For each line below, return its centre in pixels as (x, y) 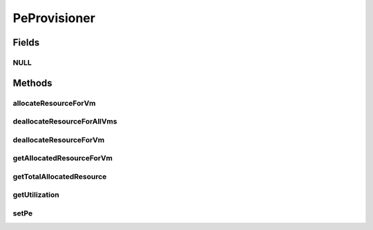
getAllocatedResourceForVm (63, 158)
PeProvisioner (54, 18)
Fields (26, 42)
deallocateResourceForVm (59, 140)
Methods (32, 83)
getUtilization (36, 195)
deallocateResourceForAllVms (65, 122)
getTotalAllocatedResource (60, 176)
